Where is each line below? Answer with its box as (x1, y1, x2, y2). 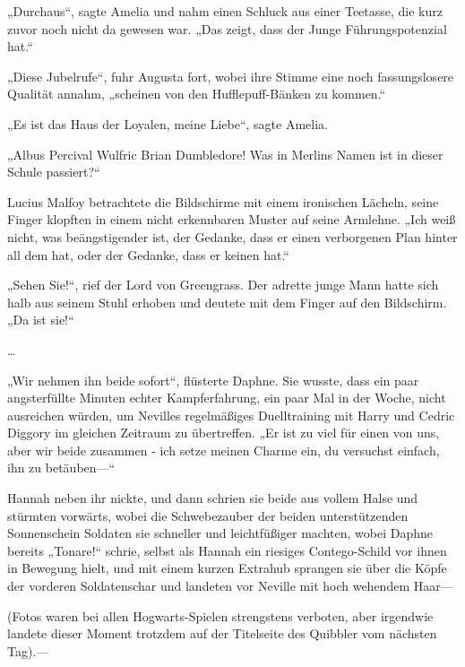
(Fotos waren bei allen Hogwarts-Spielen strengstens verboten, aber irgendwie (7, 606, 434, 625)
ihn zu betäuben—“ (7, 458, 116, 477)
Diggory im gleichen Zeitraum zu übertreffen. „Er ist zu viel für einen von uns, (7, 423, 440, 442)
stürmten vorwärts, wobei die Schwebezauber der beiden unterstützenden (7, 506, 409, 524)
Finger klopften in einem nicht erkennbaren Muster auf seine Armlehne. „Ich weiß (7, 210, 456, 229)
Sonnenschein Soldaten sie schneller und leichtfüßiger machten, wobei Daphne (7, 524, 433, 542)
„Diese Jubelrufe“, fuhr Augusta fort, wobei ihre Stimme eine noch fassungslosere (7, 66, 454, 85)
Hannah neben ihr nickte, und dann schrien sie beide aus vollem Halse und (7, 489, 418, 507)
